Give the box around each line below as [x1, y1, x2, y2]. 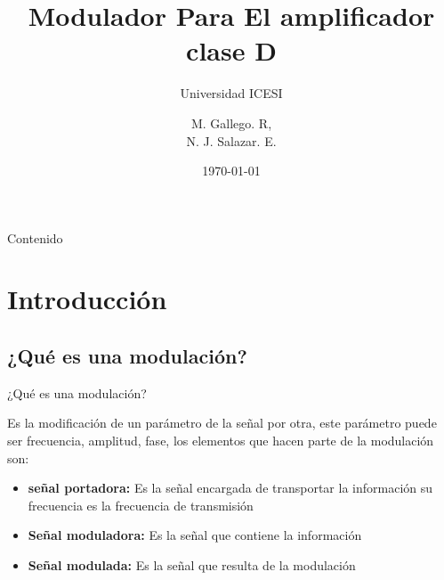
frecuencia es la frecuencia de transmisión [28, 495, 254, 514]
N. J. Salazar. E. [186, 131, 277, 150]
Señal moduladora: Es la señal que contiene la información [28, 526, 362, 544]
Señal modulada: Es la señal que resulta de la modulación [28, 556, 356, 575]
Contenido [7, 228, 63, 247]
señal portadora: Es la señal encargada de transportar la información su [28, 478, 433, 497]
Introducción [7, 281, 167, 317]
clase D [186, 32, 277, 69]
